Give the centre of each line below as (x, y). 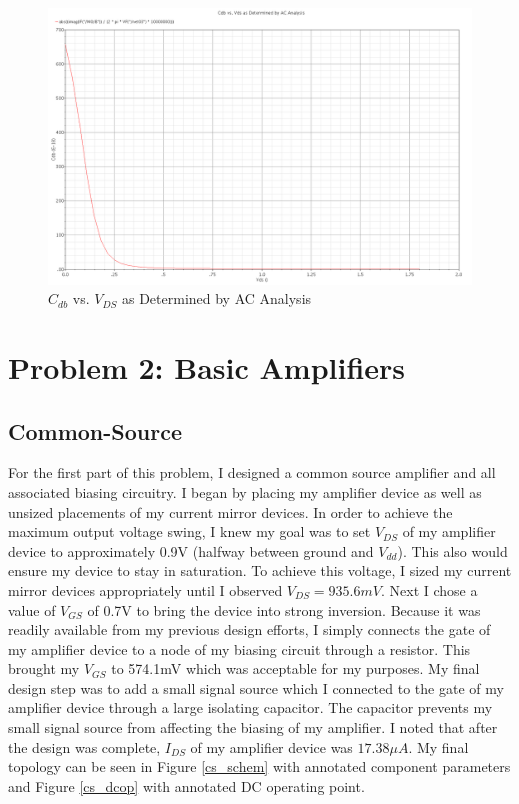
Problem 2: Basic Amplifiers (207, 366)
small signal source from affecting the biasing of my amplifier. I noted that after (253, 727)
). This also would (452, 550)
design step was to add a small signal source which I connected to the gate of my (256, 687)
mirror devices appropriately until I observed (145, 589)
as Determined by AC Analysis (216, 298)
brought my (44, 668)
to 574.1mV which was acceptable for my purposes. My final (295, 668)
